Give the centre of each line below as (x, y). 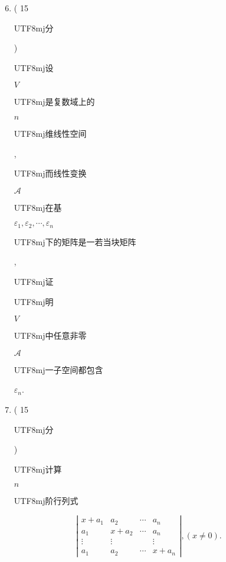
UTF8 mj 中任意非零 (50, 335)
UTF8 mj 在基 (38, 207)
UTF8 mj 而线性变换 (50, 173)
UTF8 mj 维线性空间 (50, 133)
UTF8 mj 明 (34, 301)
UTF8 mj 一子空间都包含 (58, 369)
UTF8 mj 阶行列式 (46, 501)
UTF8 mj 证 (34, 281)
